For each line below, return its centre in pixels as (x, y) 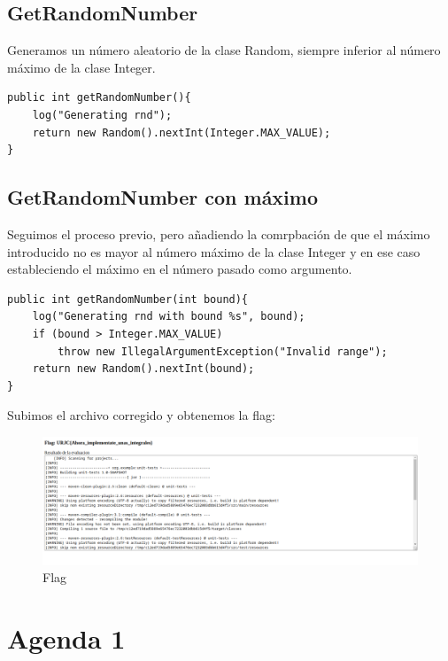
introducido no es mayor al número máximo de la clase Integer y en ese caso (214, 251)
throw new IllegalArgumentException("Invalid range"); (223, 351)
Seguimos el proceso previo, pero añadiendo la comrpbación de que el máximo (219, 233)
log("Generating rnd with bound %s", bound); (169, 317)
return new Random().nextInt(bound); (143, 369)
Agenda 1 (66, 638)
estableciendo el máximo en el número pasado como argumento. (180, 269)
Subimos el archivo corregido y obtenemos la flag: (141, 415)
